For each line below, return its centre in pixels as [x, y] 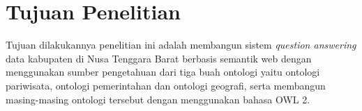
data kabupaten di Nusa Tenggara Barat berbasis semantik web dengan [159, 58]
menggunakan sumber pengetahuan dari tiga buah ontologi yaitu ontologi [163, 72]
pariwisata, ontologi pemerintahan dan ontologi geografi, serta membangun [166, 85]
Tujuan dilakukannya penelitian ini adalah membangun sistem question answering [181, 45]
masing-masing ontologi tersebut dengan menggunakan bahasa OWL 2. [158, 99]
